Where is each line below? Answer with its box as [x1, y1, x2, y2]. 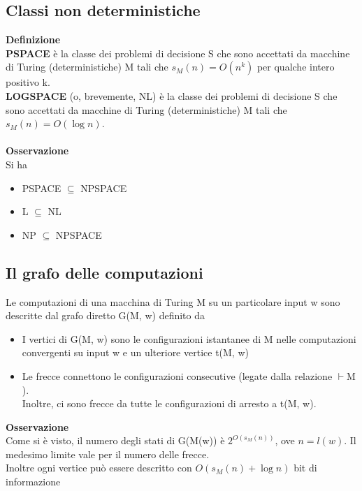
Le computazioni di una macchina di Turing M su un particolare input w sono [6, 294, 340, 309]
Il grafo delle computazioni [6, 261, 203, 283]
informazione [6, 474, 61, 489]
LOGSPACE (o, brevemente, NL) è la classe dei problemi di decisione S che [6, 88, 338, 103]
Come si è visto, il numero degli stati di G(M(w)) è [6, 433, 225, 448]
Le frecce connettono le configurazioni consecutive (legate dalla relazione [22, 368, 333, 383]
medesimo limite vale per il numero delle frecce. [6, 446, 210, 461]
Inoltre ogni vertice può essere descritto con [6, 460, 192, 475]
